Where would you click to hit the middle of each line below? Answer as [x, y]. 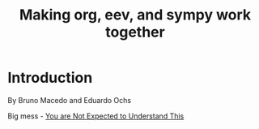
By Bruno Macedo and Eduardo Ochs [69, 100]
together [135, 32]
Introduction [50, 78]
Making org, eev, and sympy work [135, 15]
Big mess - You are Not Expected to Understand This [96, 116]
